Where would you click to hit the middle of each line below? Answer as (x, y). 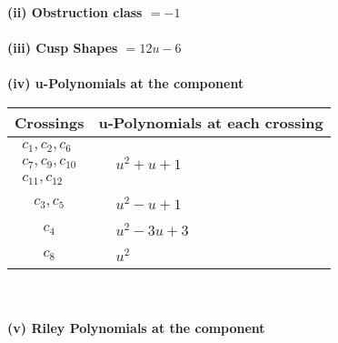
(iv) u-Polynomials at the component (126, 83)
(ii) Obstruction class (75, 12)
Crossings (50, 122)
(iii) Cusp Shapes (63, 48)
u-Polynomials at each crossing (211, 122)
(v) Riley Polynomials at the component (136, 327)
